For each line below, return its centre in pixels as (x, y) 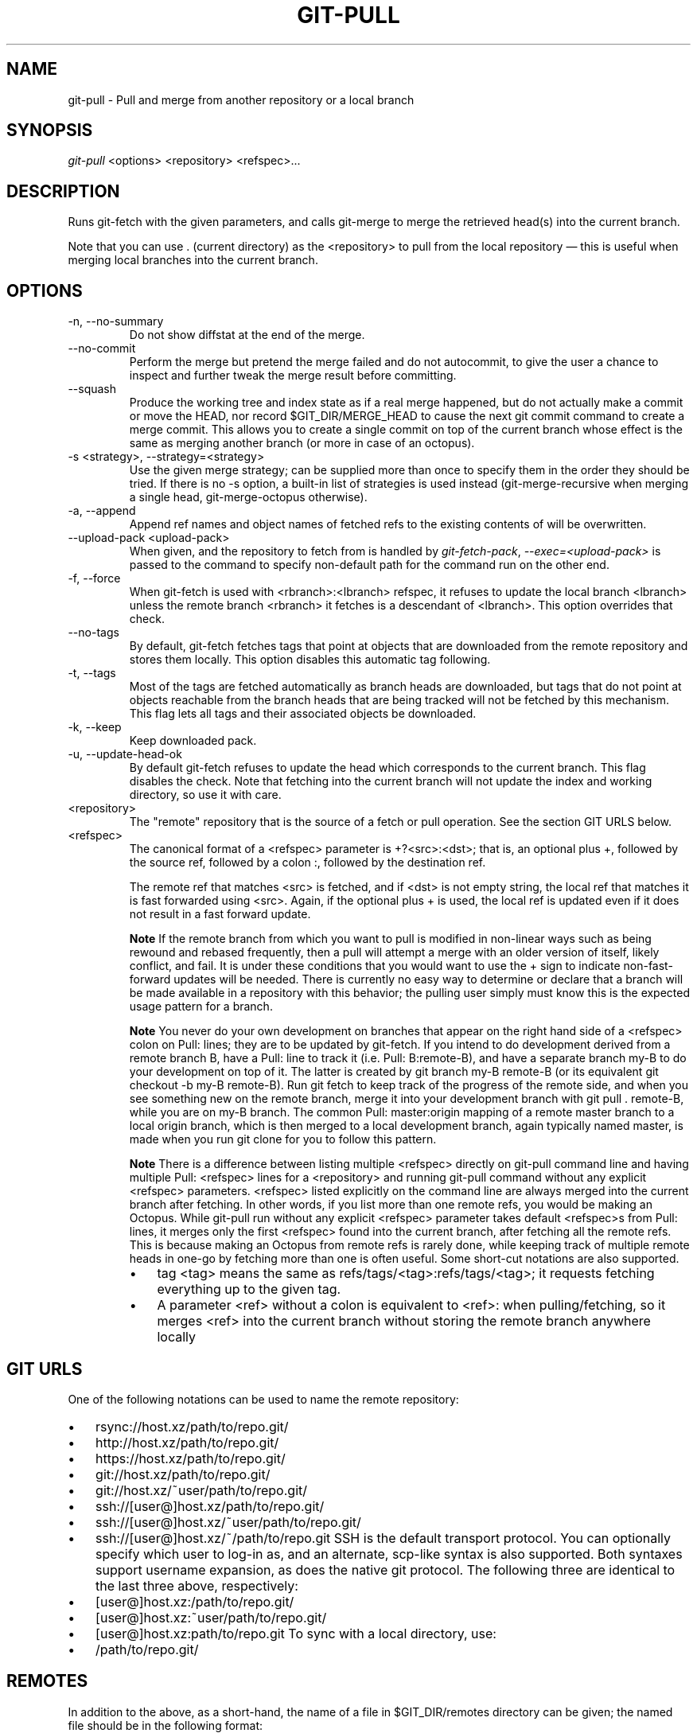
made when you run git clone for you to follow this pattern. (283, 1139)
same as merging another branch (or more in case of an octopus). (302, 443)
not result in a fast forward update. (220, 914)
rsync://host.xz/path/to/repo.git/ (192, 1426)
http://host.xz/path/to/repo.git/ (187, 1442)
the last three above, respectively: (197, 1585)
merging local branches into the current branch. (193, 260)
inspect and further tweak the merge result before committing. (293, 376)
